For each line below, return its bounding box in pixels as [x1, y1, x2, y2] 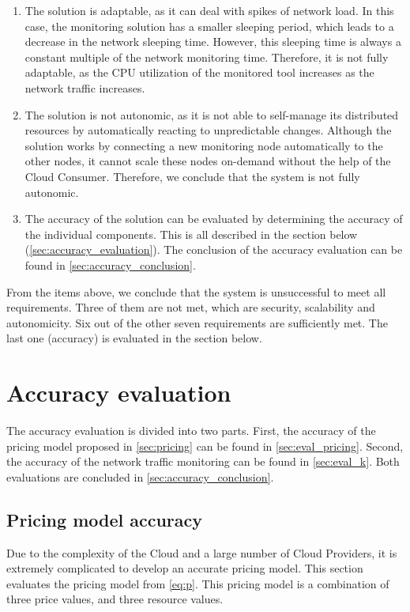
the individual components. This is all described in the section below [24, 225, 358, 242]
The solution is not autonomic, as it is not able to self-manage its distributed [24, 106, 399, 123]
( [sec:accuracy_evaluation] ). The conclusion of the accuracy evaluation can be [24, 241, 403, 258]
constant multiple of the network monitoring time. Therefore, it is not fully [24, 48, 389, 65]
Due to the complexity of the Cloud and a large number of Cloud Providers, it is [6, 544, 397, 561]
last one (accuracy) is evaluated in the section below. [6, 330, 262, 346]
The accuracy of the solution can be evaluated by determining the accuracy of [24, 210, 403, 227]
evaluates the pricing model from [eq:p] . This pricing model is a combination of [6, 575, 389, 591]
